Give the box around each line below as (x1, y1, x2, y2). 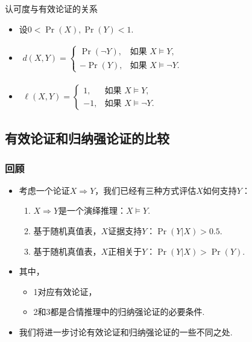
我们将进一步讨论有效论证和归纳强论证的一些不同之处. (19, 325, 233, 338)
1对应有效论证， (33, 285, 97, 297)
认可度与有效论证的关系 (5, 2, 98, 14)
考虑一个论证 (19, 184, 70, 196)
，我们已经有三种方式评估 (95, 184, 197, 196)
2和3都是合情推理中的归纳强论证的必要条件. (33, 305, 205, 318)
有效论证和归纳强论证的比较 (5, 129, 169, 148)
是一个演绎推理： (58, 204, 127, 217)
